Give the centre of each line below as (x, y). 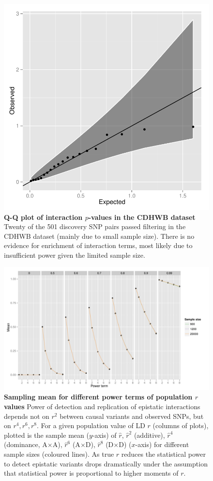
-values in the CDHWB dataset (142, 217)
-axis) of (104, 435)
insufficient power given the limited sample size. (75, 255)
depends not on (27, 416)
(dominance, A (26, 444)
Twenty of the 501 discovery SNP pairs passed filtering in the (95, 226)
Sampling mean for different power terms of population (98, 397)
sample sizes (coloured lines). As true (59, 454)
